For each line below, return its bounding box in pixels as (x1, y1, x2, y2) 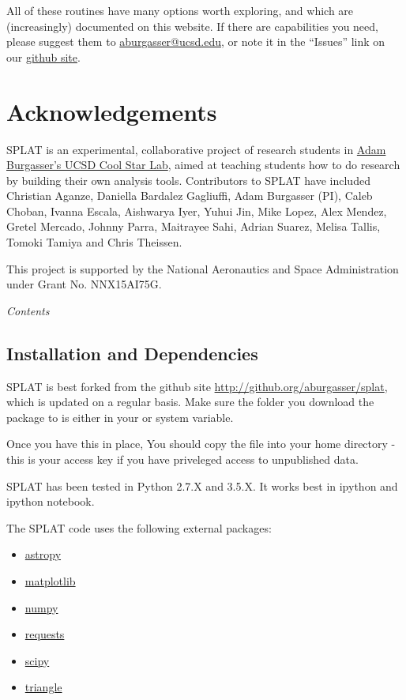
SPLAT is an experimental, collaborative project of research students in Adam (6, 141, 386, 157)
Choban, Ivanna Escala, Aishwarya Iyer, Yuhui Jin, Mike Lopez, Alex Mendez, (6, 202, 387, 219)
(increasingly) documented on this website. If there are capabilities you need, (6, 17, 378, 34)
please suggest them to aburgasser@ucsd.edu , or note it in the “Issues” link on (6, 33, 385, 50)
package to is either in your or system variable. (6, 408, 234, 425)
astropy (24, 546, 62, 563)
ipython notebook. (6, 493, 95, 510)
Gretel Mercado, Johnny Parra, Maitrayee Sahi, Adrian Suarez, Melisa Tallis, (6, 218, 381, 235)
